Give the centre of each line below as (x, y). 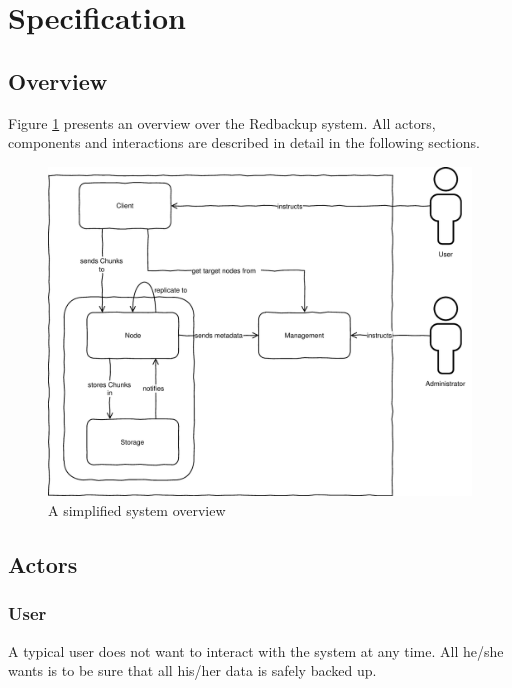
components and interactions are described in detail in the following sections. (244, 142)
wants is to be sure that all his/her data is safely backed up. (192, 670)
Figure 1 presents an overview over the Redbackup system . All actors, (222, 122)
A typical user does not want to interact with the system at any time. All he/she (256, 650)
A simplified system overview (137, 509)
